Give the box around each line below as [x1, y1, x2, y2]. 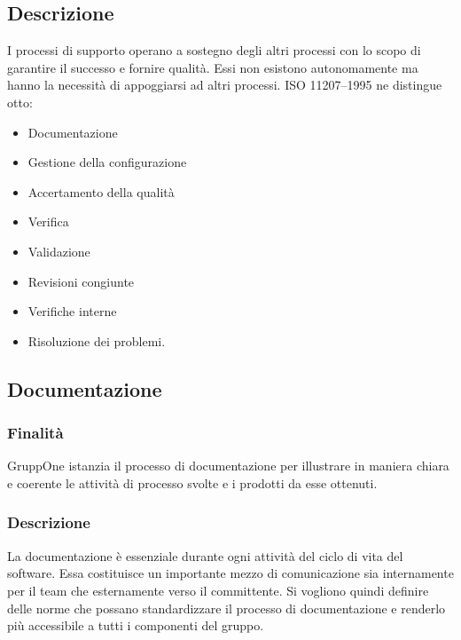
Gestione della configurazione [27, 153, 187, 171]
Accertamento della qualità [27, 182, 175, 201]
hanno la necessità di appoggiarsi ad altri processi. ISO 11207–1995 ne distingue [7, 75, 442, 94]
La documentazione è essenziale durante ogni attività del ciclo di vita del [7, 546, 403, 565]
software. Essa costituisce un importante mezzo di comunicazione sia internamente [7, 564, 454, 582]
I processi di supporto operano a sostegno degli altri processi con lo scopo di [7, 41, 421, 59]
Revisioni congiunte [27, 272, 135, 290]
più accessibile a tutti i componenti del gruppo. [7, 616, 264, 635]
